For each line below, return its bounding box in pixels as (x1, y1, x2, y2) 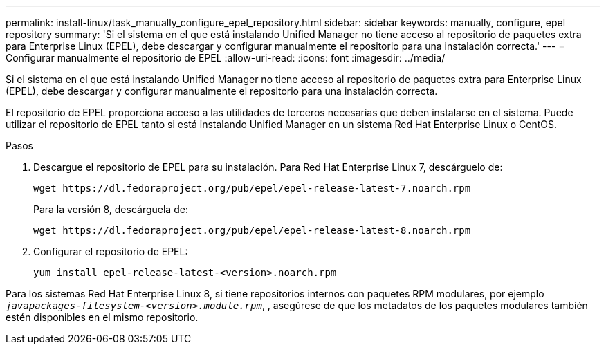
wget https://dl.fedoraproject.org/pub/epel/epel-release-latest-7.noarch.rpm (33, 183, 471, 194)
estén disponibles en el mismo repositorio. (6, 311, 199, 323)
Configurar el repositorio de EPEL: (33, 246, 188, 257)
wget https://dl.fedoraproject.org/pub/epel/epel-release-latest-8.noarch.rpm (33, 225, 471, 236)
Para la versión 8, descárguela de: (33, 203, 188, 215)
